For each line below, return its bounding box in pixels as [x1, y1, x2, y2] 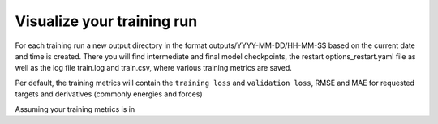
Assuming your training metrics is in [15, 104, 135, 113]
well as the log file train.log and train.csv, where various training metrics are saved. [15, 63, 292, 73]
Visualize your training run [15, 12, 198, 30]
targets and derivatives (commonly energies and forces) [15, 89, 203, 99]
